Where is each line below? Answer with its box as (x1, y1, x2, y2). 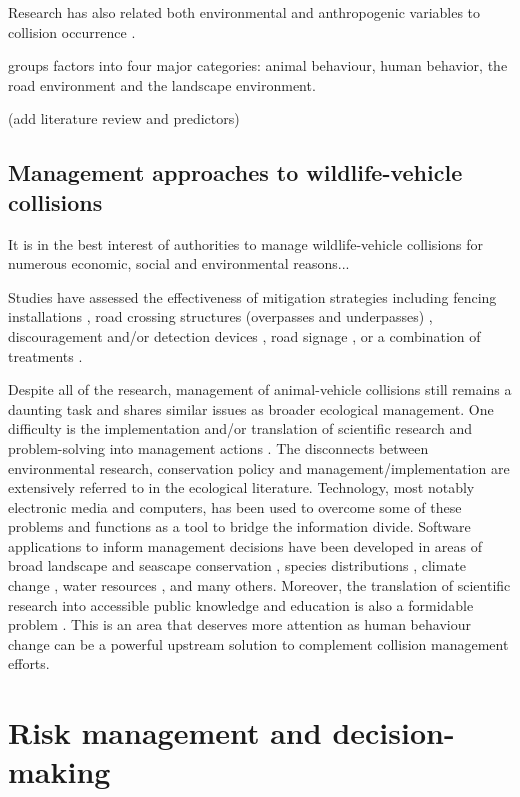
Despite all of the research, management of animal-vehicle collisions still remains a (8, 379, 512, 400)
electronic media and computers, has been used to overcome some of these (8, 496, 462, 517)
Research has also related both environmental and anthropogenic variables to (8, 2, 481, 22)
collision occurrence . (8, 21, 136, 42)
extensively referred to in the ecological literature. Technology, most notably (8, 477, 475, 498)
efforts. (8, 653, 50, 674)
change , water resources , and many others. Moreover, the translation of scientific (8, 575, 511, 596)
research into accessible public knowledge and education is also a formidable (8, 594, 474, 615)
